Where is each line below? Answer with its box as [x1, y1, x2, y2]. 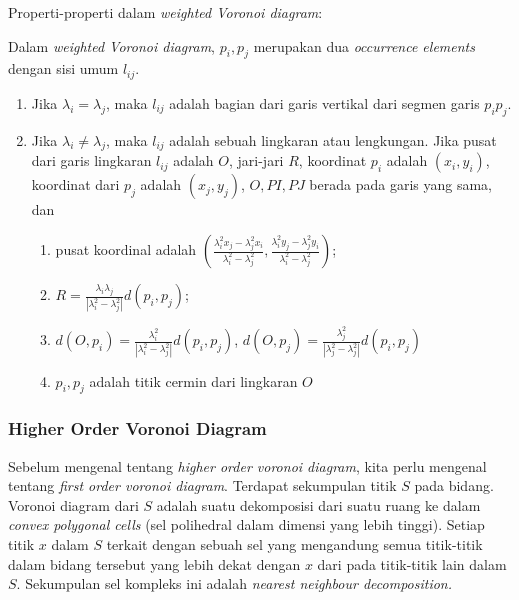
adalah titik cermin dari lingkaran [89, 370, 298, 391]
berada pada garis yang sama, [309, 174, 492, 195]
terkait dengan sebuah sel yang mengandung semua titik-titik [106, 533, 483, 554]
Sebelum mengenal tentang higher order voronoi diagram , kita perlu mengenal [8, 455, 487, 476]
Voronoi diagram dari [8, 494, 139, 515]
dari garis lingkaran [31, 150, 152, 171]
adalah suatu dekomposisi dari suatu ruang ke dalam [156, 494, 481, 515]
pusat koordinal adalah [55, 239, 197, 260]
